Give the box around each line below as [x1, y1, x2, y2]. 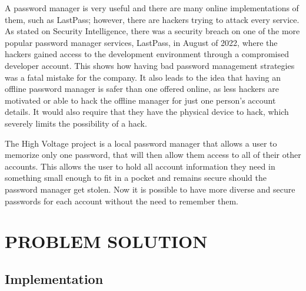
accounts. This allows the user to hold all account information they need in [5, 160, 275, 172]
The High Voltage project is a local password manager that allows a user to [5, 137, 277, 149]
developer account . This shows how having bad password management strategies [5, 59, 295, 71]
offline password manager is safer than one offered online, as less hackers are [5, 82, 279, 95]
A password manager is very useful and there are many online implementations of [5, 2, 299, 14]
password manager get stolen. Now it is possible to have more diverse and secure [5, 183, 295, 195]
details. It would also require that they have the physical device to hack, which [5, 105, 289, 118]
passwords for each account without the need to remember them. [5, 194, 239, 207]
